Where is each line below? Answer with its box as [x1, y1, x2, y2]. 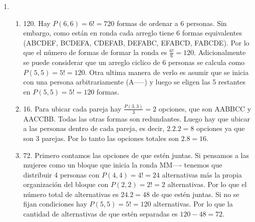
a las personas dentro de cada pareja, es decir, [23, 123, 165, 133]
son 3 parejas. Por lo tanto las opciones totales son [23, 132, 179, 143]
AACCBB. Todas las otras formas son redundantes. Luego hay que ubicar [23, 113, 250, 123]
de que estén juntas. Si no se [152, 188, 239, 199]
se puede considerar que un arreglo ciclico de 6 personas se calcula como [23, 57, 245, 67]
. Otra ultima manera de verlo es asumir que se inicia [85, 66, 249, 77]
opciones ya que [196, 123, 245, 133]
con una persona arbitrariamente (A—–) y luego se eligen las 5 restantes [23, 76, 246, 87]
